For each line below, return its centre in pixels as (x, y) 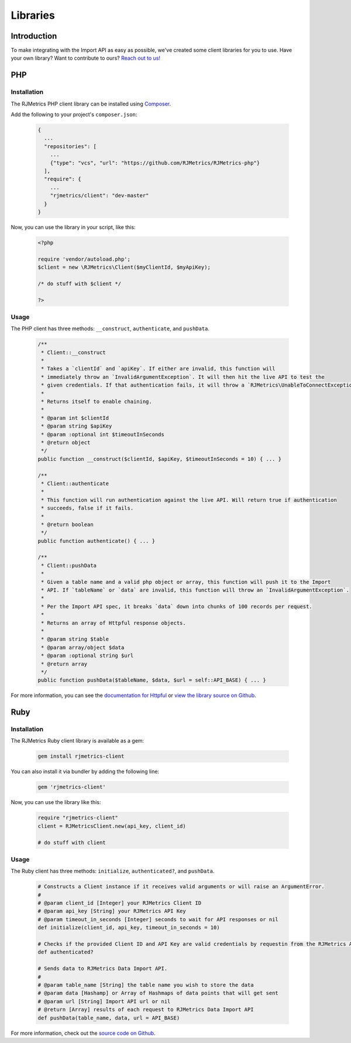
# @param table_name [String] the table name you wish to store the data (146, 985)
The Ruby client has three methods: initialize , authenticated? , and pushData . (113, 871)
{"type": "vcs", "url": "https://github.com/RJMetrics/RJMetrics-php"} (155, 163)
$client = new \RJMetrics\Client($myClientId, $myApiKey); (124, 267)
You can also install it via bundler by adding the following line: (85, 772)
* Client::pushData (69, 565)
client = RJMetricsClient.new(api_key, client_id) (112, 826)
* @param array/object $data (83, 647)
